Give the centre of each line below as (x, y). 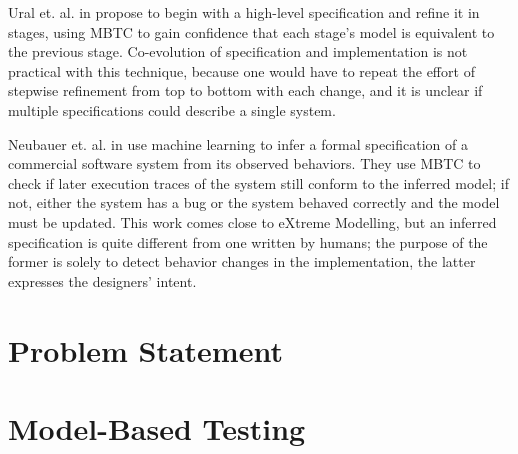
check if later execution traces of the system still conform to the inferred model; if (258, 182)
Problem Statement (145, 349)
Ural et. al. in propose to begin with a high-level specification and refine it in (244, 12)
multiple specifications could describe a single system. (172, 109)
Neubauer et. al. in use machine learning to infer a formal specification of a (238, 143)
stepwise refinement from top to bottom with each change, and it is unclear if (245, 90)
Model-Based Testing (157, 427)
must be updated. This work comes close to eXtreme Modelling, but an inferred (252, 221)
